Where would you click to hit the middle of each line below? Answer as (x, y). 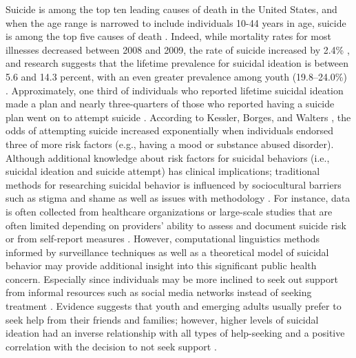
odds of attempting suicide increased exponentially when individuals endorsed (170, 130)
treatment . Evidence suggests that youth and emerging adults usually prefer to (174, 306)
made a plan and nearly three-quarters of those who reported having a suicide (170, 104)
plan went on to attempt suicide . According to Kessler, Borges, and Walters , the (178, 117)
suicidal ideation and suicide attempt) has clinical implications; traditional (163, 171)
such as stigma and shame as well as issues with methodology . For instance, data (178, 198)
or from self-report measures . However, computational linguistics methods (163, 239)
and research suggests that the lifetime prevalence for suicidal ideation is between (177, 63)
